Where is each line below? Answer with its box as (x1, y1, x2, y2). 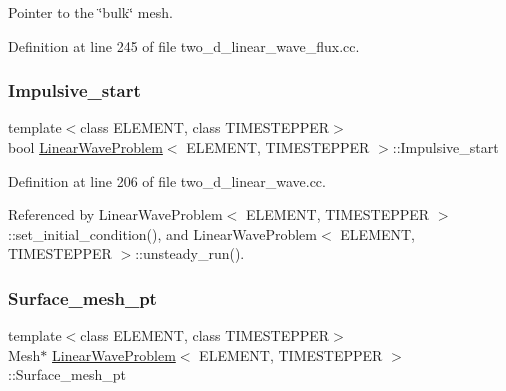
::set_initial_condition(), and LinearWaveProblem (8, 223, 317, 244)
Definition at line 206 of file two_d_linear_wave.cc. (8, 170, 326, 191)
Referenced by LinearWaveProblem (8, 204, 223, 225)
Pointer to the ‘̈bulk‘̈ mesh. (8, 2, 173, 22)
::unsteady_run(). (135, 243, 245, 264)
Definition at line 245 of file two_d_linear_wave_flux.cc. (8, 35, 360, 56)
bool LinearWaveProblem (8, 137, 163, 157)
